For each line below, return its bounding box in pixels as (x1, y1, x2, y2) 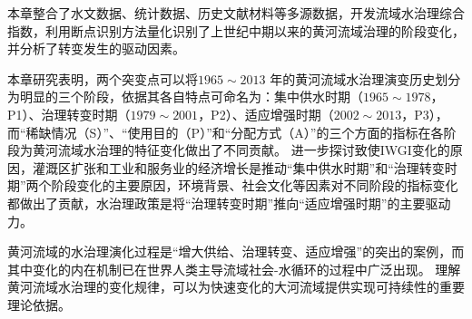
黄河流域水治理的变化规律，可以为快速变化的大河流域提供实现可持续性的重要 (7, 277, 465, 296)
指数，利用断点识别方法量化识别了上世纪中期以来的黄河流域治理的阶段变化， (7, 21, 465, 40)
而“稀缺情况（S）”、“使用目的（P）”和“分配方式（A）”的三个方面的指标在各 (7, 122, 444, 141)
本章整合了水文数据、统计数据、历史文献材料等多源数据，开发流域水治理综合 (7, 4, 465, 22)
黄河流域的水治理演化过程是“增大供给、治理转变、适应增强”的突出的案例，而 (7, 242, 465, 261)
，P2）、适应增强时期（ (198, 104, 334, 123)
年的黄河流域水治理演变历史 (270, 69, 436, 88)
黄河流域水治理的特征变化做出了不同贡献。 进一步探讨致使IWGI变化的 (32, 140, 450, 159)
